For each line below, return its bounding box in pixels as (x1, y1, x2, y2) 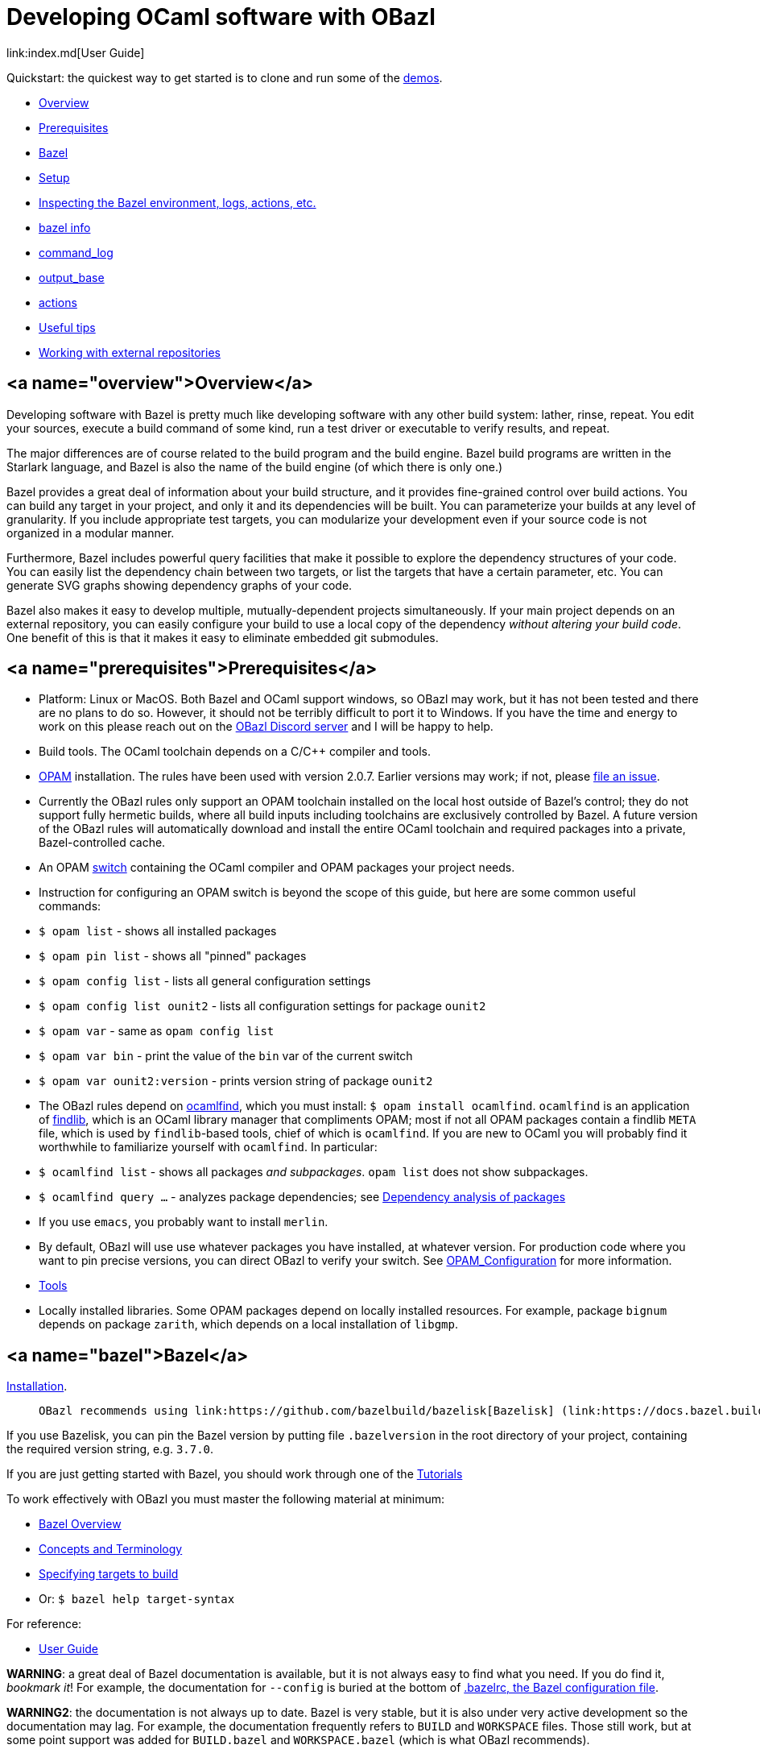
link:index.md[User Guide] (6, 45, 145, 60)
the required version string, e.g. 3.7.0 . (6, 1442, 214, 1457)
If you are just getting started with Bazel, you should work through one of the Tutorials (6, 1467, 463, 1482)
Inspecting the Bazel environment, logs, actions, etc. (39, 195, 316, 209)
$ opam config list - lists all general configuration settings (39, 974, 371, 988)
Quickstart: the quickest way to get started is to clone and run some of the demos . (6, 70, 443, 85)
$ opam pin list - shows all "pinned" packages (39, 949, 307, 964)
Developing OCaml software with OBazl (6, 3, 436, 31)
